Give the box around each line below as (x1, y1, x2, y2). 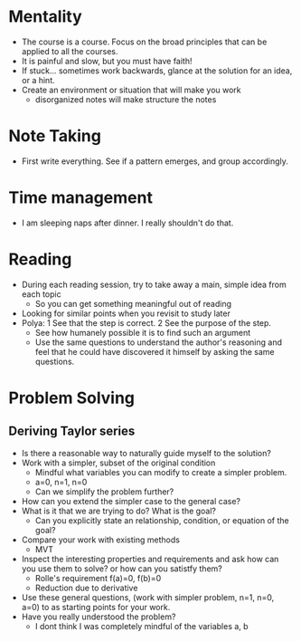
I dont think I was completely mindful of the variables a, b (34, 620, 249, 631)
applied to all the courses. (21, 45, 118, 56)
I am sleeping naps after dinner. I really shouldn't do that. (21, 217, 234, 228)
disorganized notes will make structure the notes (34, 93, 217, 105)
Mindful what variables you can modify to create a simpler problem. (34, 466, 287, 477)
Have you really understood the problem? (21, 611, 176, 622)
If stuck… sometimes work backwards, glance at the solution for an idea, (21, 65, 293, 76)
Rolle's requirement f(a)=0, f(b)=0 (34, 572, 162, 583)
